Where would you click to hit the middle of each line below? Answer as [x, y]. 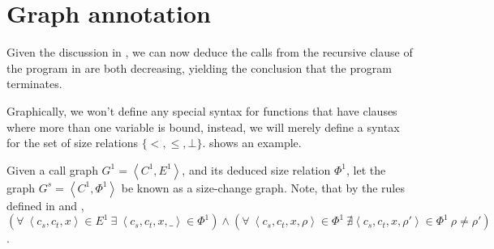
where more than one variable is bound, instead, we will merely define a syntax [203, 127]
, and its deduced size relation [256, 169]
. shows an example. [252, 143]
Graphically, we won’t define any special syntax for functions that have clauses [202, 110]
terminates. [34, 84]
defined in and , [45, 205]
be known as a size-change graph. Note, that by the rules [263, 187]
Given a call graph [52, 169]
